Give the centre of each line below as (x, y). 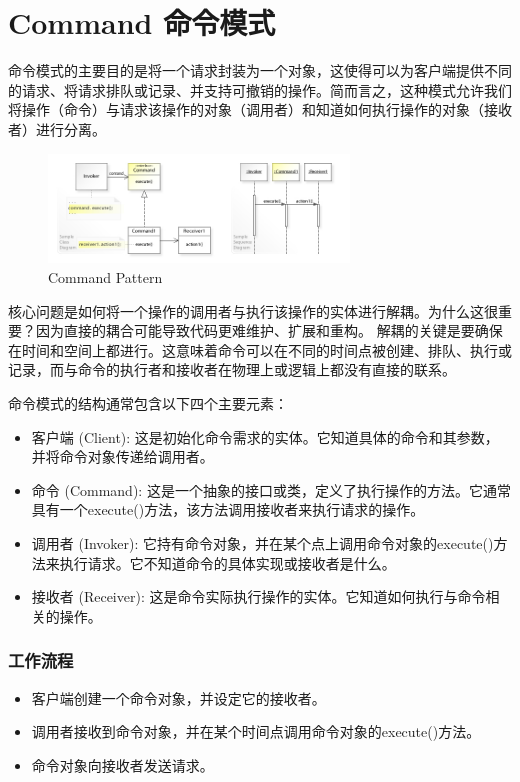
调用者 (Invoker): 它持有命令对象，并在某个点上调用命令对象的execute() (262, 542)
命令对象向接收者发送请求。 (122, 764)
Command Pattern (105, 277)
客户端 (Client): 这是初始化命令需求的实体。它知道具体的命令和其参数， (265, 436)
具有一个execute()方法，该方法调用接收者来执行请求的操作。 (228, 509)
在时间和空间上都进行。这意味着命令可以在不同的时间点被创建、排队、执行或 (260, 349)
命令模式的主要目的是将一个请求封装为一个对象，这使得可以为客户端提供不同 (260, 70)
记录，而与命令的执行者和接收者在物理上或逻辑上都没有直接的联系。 (232, 369)
